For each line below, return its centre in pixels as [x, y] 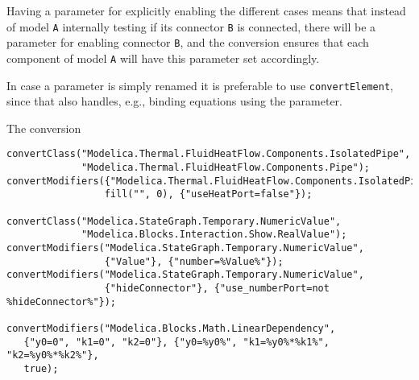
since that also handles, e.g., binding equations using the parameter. [174, 101]
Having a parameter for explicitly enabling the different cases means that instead [206, 10]
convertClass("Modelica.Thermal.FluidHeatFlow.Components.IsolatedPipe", [209, 154]
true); [41, 368]
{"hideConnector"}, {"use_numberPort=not [217, 288]
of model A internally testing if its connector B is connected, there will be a [191, 26]
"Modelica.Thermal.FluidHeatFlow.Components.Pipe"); [226, 168]
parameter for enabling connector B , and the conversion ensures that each [188, 42]
